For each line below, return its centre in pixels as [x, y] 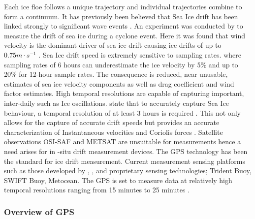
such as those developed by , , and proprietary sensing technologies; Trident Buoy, [128, 171]
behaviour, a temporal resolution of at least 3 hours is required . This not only [122, 112]
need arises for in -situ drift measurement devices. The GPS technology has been [126, 151]
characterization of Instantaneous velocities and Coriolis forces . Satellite [113, 132]
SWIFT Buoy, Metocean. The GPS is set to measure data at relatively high [118, 180]
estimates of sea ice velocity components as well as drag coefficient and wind [119, 83]
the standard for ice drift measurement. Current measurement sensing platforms [125, 161]
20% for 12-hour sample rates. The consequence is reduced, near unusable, [116, 74]
